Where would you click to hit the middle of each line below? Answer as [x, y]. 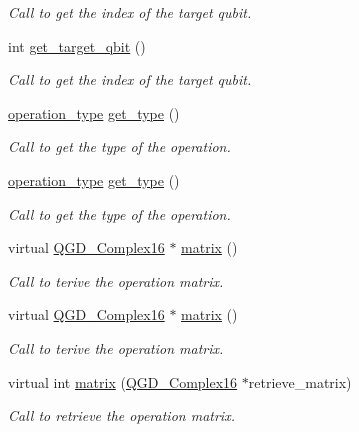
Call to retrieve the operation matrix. [121, 415]
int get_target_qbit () [77, 45]
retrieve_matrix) [300, 381]
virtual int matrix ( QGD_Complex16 [123, 381]
